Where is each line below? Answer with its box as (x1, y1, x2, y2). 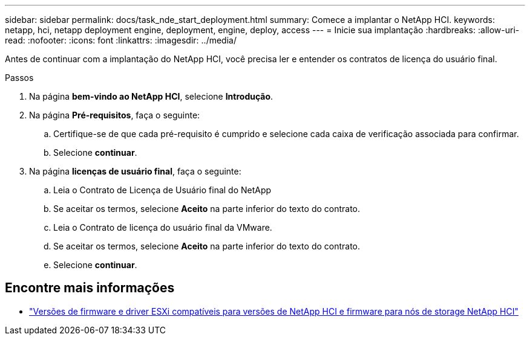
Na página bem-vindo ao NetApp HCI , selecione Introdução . (29, 91, 273, 101)
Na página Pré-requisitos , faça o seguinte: (29, 110, 200, 120)
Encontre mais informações (5, 280, 175, 296)
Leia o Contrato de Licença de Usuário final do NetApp (53, 185, 272, 195)
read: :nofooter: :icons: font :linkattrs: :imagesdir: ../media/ (5, 35, 237, 45)
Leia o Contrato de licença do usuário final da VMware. (53, 222, 272, 233)
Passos (5, 72, 34, 83)
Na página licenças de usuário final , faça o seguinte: (29, 166, 241, 176)
